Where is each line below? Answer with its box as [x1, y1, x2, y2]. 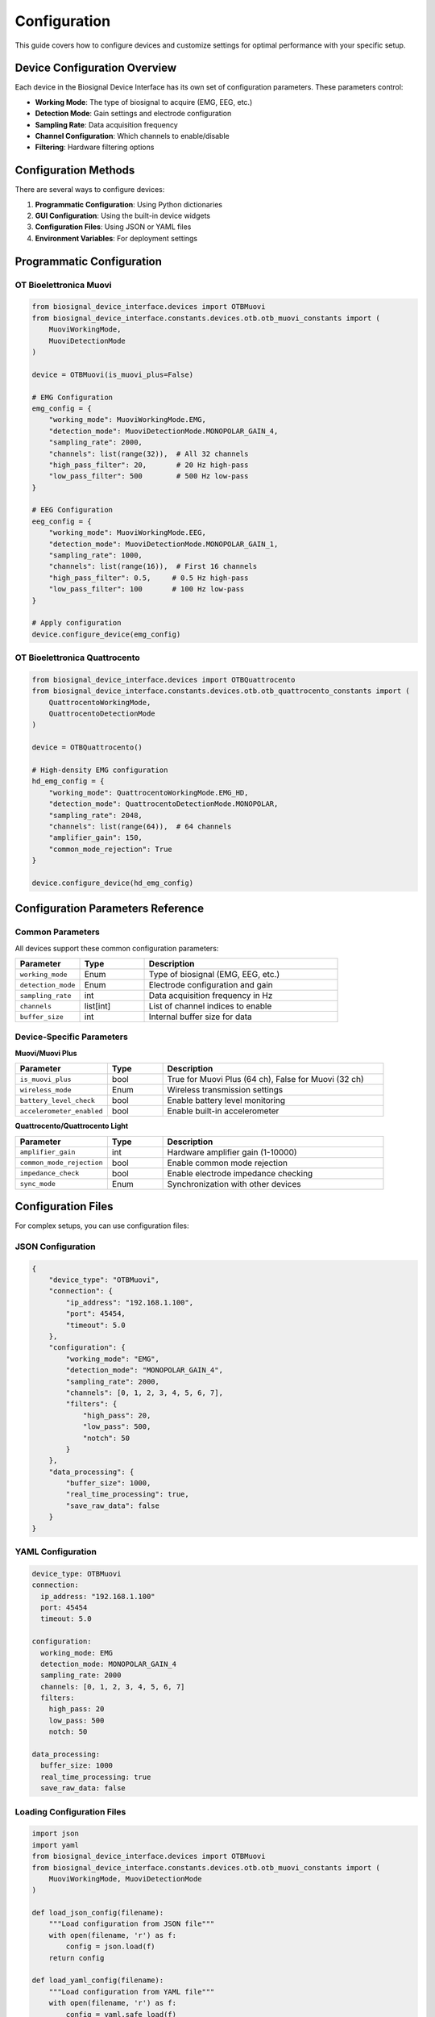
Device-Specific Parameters [14, 1031, 128, 1042]
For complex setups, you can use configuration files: [14, 1221, 189, 1230]
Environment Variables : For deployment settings [35, 233, 197, 243]
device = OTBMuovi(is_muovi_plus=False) [31, 370, 193, 379]
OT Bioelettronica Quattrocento [14, 652, 140, 663]
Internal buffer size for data [148, 1011, 253, 1022]
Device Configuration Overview [14, 61, 177, 75]
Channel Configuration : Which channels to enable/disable [35, 132, 230, 141]
